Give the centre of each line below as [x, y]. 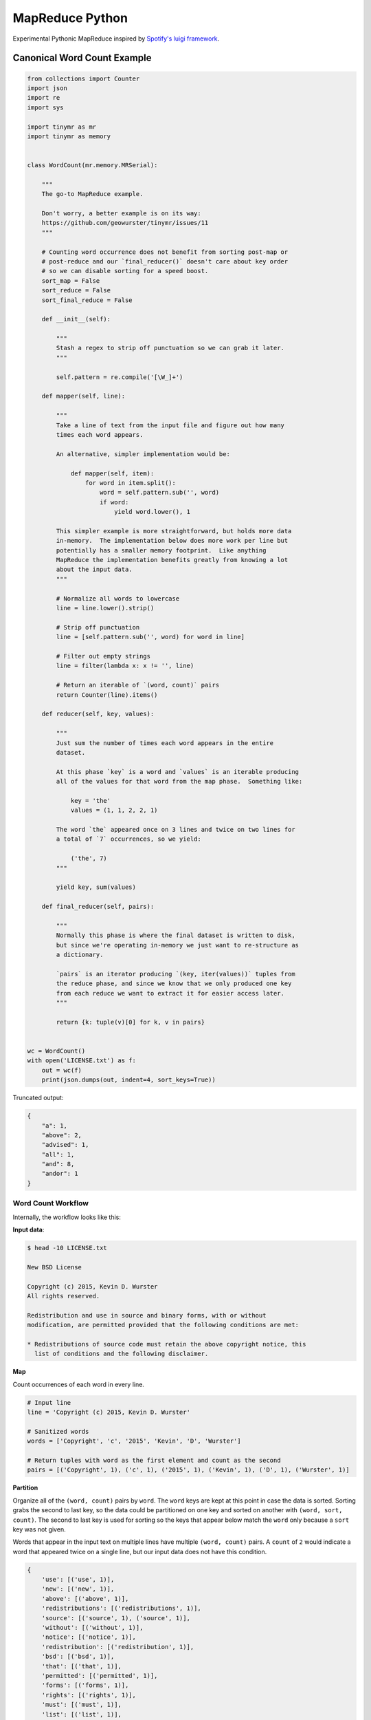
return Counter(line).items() [107, 695]
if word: [114, 502]
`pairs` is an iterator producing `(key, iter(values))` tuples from [176, 974]
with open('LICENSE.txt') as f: [82, 1061]
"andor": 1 [60, 1174]
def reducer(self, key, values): [98, 714]
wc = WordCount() [56, 1051]
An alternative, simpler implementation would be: [143, 454]
